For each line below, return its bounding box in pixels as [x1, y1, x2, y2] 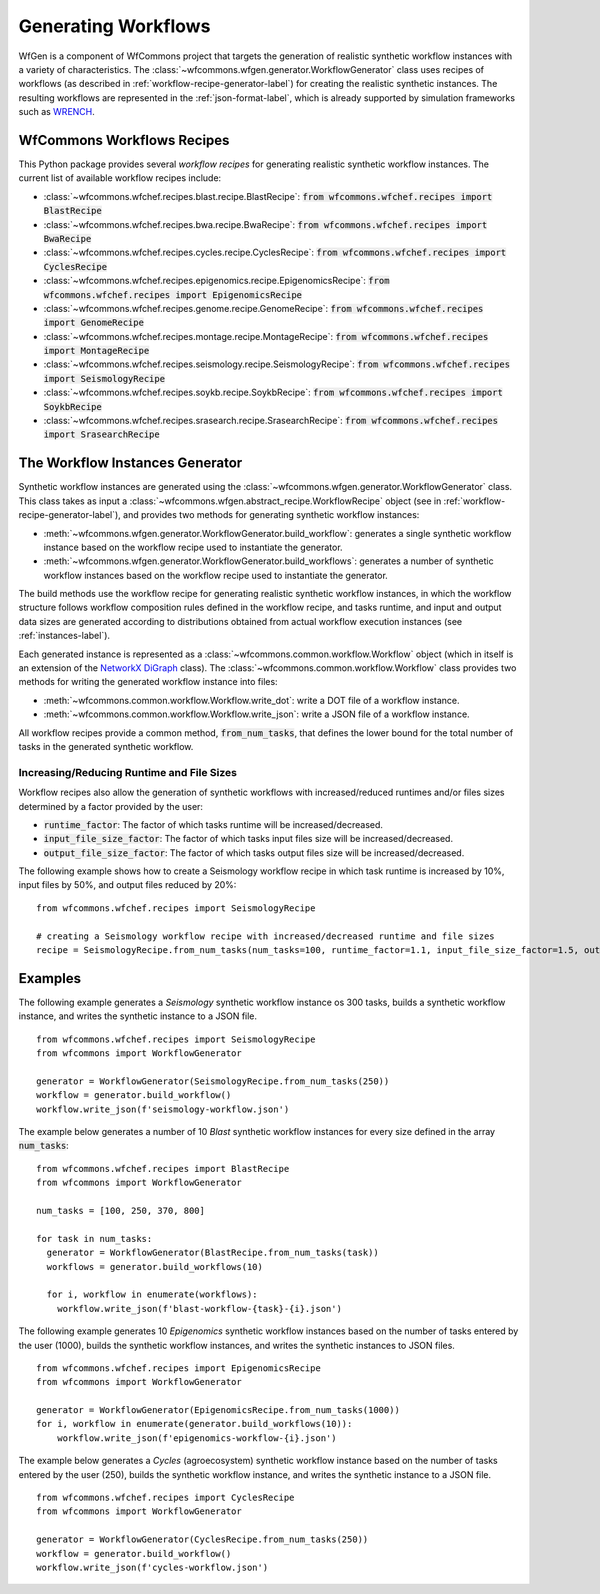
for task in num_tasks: [36, 1233, 153, 1244]
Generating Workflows [18, 15, 211, 37]
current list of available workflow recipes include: [18, 172, 222, 184]
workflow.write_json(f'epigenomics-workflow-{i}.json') [56, 1432, 337, 1444]
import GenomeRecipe [43, 317, 145, 329]
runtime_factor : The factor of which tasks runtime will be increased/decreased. [43, 818, 384, 830]
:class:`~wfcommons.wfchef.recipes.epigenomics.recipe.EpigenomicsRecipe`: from [43, 275, 390, 287]
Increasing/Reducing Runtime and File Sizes [18, 765, 237, 779]
